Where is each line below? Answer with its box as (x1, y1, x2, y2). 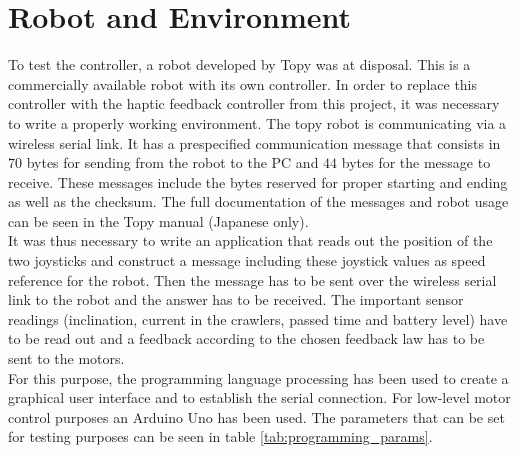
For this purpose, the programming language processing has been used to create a (8, 367, 509, 388)
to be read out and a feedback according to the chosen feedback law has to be (8, 328, 485, 349)
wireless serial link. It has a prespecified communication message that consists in (8, 132, 501, 153)
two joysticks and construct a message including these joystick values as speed (8, 250, 486, 271)
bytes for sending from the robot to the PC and (26, 152, 319, 173)
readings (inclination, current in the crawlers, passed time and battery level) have (8, 308, 508, 329)
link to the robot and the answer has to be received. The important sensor (8, 289, 464, 310)
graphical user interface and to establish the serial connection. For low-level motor (8, 387, 511, 408)
